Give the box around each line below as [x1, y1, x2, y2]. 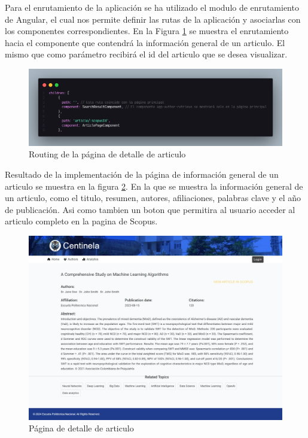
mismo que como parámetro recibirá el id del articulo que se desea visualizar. [5, 48, 288, 60]
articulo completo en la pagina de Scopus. [5, 215, 158, 227]
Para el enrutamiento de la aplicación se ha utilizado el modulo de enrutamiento [5, 1, 299, 13]
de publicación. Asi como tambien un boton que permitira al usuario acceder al [5, 203, 295, 215]
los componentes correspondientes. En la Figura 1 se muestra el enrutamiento [5, 25, 289, 37]
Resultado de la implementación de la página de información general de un [5, 168, 279, 180]
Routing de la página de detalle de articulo [29, 148, 186, 160]
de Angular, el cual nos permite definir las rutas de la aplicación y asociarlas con [5, 13, 301, 25]
